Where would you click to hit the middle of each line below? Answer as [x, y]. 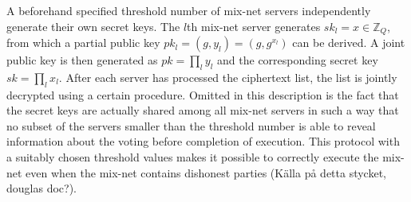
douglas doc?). [41, 188]
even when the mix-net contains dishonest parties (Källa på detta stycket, [206, 172]
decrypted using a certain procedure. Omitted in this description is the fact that [203, 94]
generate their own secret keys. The [93, 26]
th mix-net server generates [254, 26]
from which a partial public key [83, 43]
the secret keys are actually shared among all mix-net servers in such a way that [203, 110]
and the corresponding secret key [298, 60]
